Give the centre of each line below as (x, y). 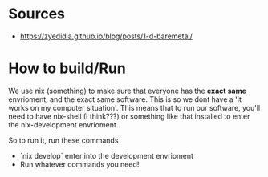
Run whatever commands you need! (79, 164)
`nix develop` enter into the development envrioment (107, 155)
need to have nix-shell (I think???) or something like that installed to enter (129, 116)
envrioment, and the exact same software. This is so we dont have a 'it (125, 99)
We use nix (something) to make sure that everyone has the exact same (128, 91)
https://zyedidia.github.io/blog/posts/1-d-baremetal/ (106, 36)
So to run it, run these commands (63, 140)
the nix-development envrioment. (63, 124)
